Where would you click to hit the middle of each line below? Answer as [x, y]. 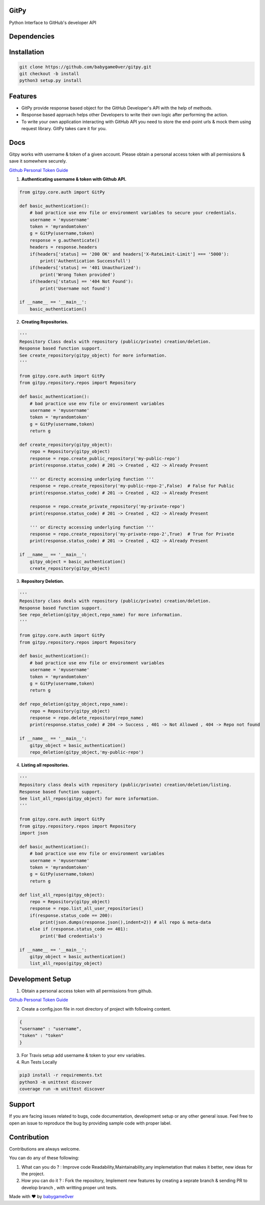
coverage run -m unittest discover [62, 1089]
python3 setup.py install [51, 81]
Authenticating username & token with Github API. [74, 179]
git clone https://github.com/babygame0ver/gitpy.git [85, 67]
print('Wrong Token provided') [78, 274]
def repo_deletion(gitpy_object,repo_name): [74, 704]
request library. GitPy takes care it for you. [64, 128]
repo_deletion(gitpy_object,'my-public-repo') [87, 752]
